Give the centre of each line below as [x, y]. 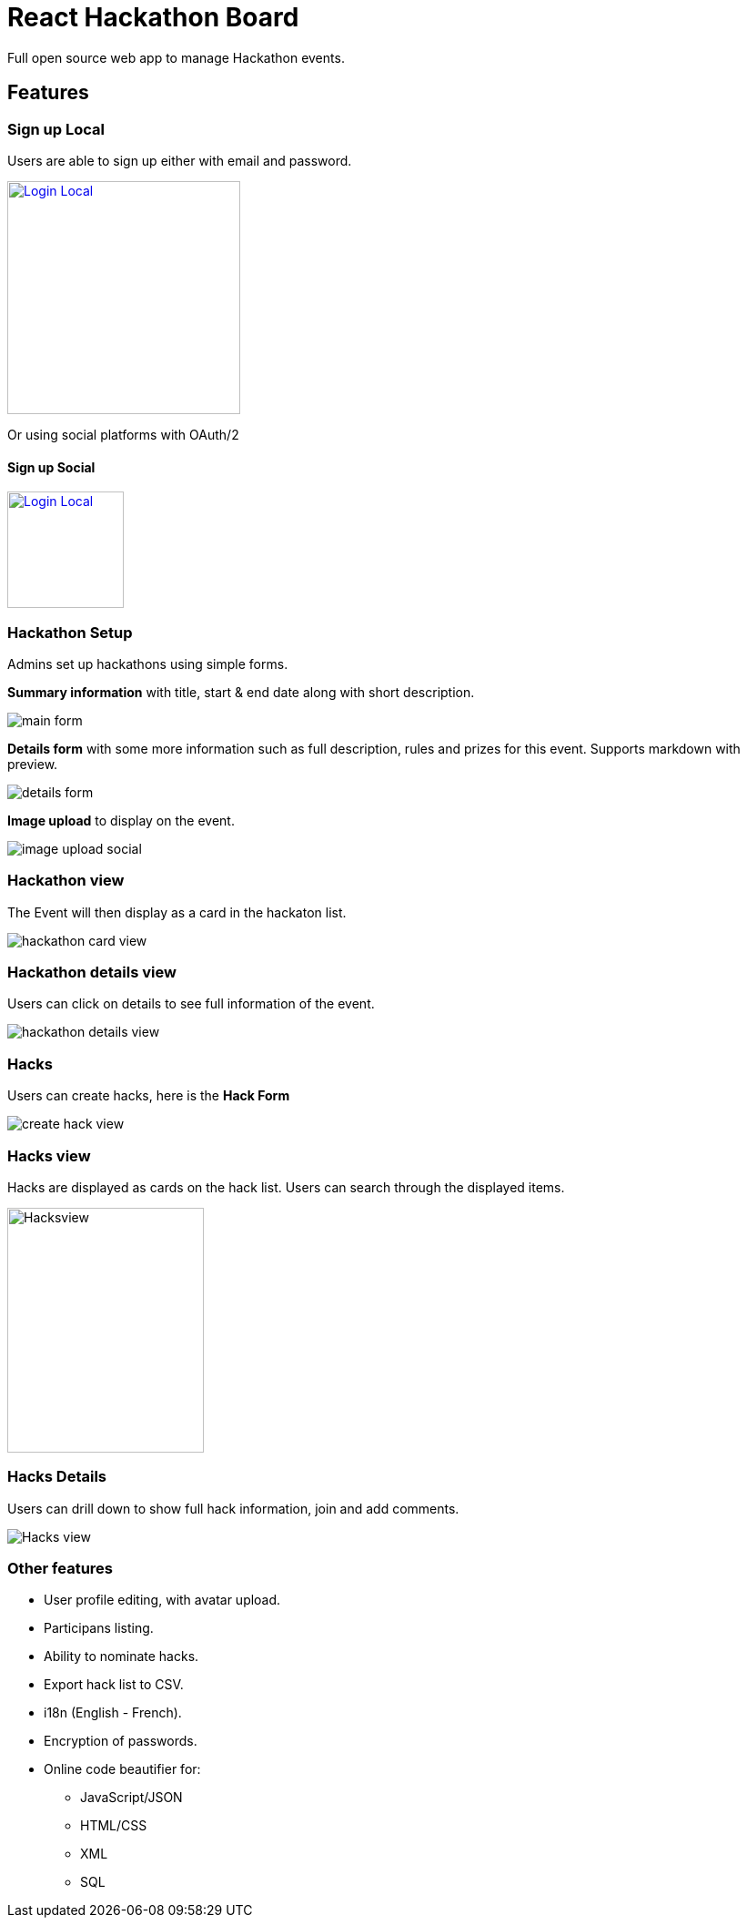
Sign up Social [51, 467]
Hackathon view [66, 881]
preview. [33, 764]
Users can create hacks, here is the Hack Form [149, 1096]
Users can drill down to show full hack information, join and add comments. [233, 1508]
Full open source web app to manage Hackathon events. [176, 57]
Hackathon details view [92, 973]
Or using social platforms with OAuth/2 [123, 434]
